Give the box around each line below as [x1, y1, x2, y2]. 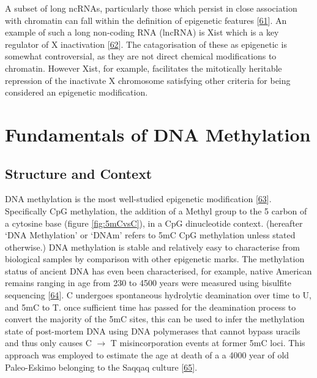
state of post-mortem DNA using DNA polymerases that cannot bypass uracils [5, 324, 300, 337]
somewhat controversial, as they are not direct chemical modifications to [5, 50, 277, 62]
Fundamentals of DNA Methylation [5, 121, 311, 146]
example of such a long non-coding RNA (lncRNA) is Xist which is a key [5, 26, 279, 39]
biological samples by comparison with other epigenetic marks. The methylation [5, 252, 305, 265]
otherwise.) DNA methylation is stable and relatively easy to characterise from [5, 240, 300, 253]
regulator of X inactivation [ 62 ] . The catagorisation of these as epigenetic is [5, 37, 287, 50]
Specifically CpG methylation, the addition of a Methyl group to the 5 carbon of [5, 204, 307, 217]
